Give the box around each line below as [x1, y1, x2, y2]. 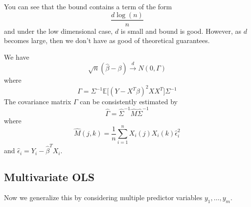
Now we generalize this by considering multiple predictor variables [4, 192, 203, 202]
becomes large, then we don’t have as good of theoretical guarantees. [4, 35, 210, 46]
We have [4, 51, 29, 62]
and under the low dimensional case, [4, 25, 113, 36]
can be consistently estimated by [80, 96, 178, 107]
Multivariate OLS [4, 169, 95, 184]
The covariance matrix [4, 96, 71, 107]
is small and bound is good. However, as [120, 25, 241, 36]
